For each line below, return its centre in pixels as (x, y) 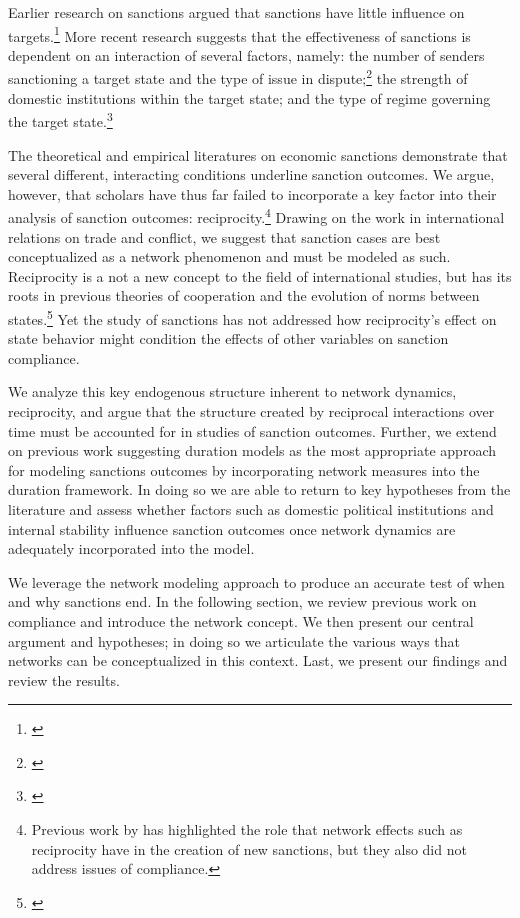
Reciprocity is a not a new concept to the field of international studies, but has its (260, 275)
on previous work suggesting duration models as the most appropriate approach (252, 450)
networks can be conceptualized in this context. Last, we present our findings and (258, 660)
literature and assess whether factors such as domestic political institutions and (251, 508)
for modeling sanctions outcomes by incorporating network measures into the (244, 469)
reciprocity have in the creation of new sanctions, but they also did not (249, 848)
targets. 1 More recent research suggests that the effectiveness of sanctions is (239, 34)
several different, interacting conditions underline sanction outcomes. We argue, (251, 174)
